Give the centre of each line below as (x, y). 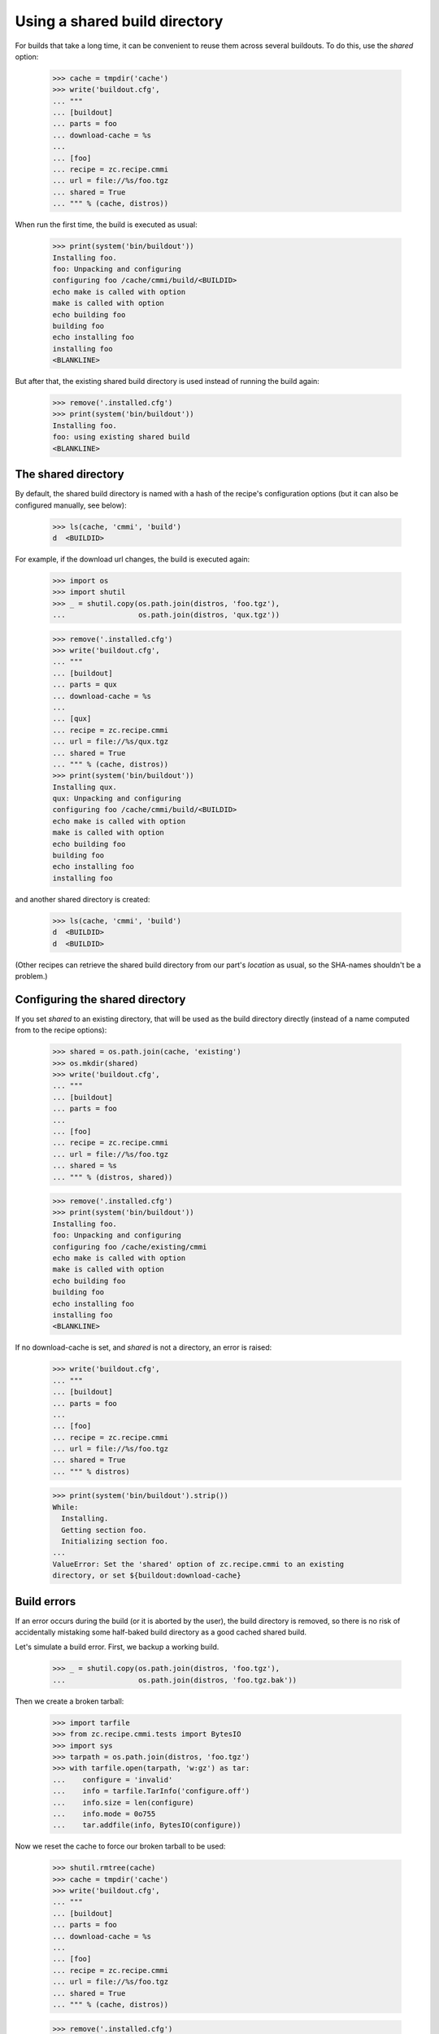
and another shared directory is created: (83, 899)
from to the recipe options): (61, 1030)
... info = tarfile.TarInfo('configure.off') (151, 1791)
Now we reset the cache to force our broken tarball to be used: (120, 1846)
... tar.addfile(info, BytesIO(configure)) (147, 1825)
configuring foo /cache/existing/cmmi (130, 1246)
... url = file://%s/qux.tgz (111, 742)
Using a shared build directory (119, 21)
